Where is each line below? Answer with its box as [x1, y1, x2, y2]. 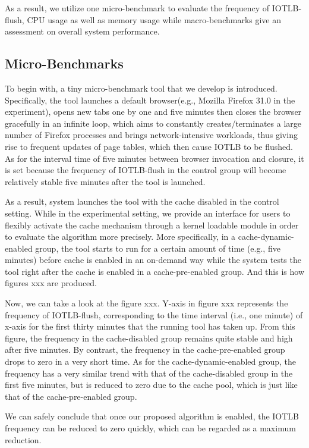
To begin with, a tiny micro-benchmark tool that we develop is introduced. [5, 82, 278, 94]
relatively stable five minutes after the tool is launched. [5, 175, 206, 187]
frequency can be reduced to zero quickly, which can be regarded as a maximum [5, 422, 296, 434]
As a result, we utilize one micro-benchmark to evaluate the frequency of [5, 2, 270, 14]
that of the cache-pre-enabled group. [5, 390, 137, 402]
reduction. [5, 433, 42, 446]
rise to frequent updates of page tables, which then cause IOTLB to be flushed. [5, 140, 294, 152]
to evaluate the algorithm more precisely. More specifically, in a [5, 230, 236, 243]
